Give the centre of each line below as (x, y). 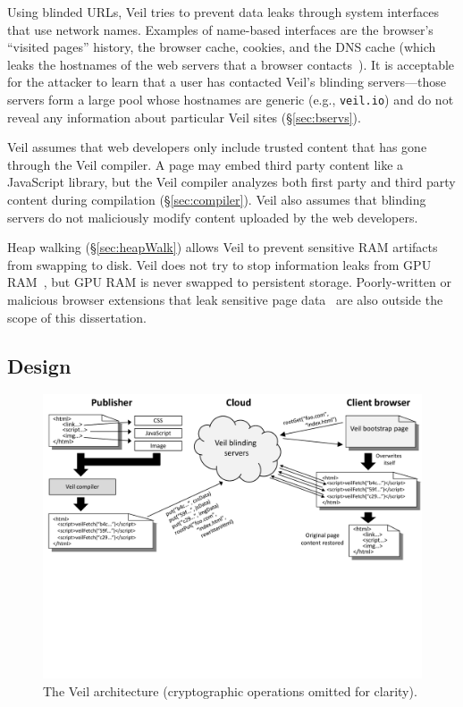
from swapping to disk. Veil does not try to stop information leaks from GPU (219, 264)
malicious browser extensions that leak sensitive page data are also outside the (225, 299)
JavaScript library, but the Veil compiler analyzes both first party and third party (231, 182)
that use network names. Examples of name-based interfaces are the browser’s (220, 29)
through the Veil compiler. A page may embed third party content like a (206, 164)
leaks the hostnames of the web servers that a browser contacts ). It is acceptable (231, 64)
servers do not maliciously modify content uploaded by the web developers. (213, 217)
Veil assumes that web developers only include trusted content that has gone (217, 147)
